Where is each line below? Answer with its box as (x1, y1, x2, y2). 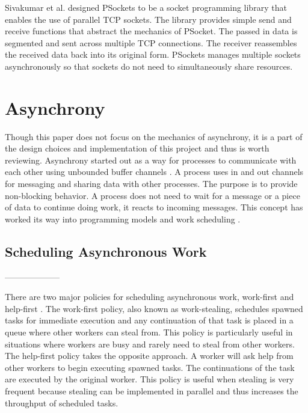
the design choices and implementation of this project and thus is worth (5, 142, 269, 154)
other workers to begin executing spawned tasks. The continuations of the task (5, 361, 295, 373)
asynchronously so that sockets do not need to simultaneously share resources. (5, 60, 293, 72)
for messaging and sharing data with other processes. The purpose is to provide (5, 177, 298, 190)
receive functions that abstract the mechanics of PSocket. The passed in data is (5, 25, 298, 37)
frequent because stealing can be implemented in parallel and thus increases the (5, 384, 298, 397)
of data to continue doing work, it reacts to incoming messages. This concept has (5, 201, 303, 213)
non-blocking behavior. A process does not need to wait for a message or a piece (5, 189, 300, 201)
